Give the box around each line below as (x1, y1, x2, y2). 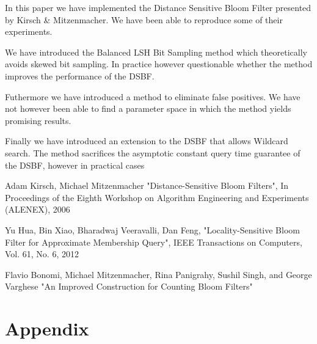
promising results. (5, 114, 71, 126)
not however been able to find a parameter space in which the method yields (5, 102, 291, 115)
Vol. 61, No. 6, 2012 (5, 247, 79, 260)
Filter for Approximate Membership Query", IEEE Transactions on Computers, (5, 235, 302, 248)
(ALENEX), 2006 (5, 203, 70, 216)
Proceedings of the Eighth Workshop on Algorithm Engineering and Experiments (5, 191, 309, 203)
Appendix (5, 316, 89, 341)
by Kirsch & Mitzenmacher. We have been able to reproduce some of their (5, 13, 283, 26)
